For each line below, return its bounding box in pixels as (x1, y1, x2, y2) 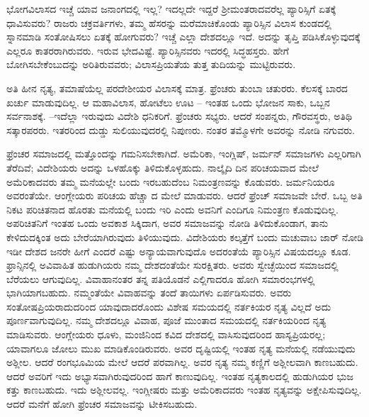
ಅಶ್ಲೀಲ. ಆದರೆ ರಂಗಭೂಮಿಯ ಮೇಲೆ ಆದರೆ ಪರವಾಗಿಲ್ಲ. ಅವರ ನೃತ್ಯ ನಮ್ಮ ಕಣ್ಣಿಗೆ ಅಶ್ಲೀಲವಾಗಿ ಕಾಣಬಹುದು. (6, 355, 358, 369)
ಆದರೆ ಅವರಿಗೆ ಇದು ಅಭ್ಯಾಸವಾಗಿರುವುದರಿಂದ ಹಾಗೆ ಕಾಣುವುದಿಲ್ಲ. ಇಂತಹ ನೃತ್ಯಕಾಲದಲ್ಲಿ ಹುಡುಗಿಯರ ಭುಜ (6, 368, 353, 383)
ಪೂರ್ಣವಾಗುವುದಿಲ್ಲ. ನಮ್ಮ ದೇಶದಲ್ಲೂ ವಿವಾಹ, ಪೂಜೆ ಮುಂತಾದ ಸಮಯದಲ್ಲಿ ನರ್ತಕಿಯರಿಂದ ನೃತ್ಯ (6, 313, 327, 328)
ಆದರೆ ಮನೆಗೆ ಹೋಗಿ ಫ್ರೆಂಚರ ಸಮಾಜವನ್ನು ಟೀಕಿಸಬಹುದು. (6, 396, 198, 411)
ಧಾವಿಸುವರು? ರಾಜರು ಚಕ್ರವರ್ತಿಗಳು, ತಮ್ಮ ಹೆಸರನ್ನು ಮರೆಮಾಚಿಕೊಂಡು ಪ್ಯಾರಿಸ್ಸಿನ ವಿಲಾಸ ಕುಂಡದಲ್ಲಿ (6, 15, 331, 30)
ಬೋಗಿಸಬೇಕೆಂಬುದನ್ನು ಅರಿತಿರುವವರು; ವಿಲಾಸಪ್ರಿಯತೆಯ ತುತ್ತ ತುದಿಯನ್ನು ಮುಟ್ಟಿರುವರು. (6, 57, 296, 72)
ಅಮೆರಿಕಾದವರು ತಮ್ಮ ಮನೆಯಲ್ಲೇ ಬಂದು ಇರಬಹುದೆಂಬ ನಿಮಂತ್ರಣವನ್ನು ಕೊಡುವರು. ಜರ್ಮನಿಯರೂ (6, 174, 335, 189)
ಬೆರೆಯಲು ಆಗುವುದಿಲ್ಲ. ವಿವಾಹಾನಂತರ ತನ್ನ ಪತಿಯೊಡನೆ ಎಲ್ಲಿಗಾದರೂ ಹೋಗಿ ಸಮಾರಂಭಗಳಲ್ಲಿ (6, 271, 315, 286)
